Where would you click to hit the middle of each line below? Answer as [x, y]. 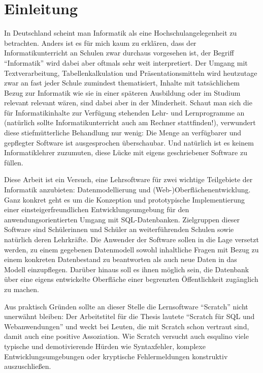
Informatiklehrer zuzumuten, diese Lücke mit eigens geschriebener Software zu [126, 152]
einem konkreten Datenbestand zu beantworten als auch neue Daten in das [121, 259]
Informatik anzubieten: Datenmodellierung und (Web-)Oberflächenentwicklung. [127, 190]
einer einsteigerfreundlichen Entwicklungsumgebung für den [97, 209]
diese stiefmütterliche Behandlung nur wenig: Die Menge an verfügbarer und [123, 133]
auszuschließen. [28, 366]
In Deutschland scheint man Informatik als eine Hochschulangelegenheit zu [121, 33]
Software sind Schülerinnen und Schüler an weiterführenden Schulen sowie [119, 229]
